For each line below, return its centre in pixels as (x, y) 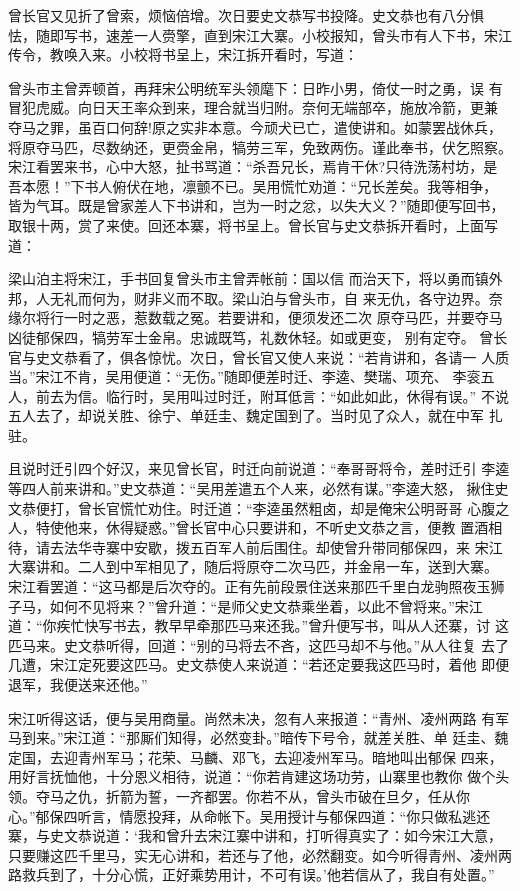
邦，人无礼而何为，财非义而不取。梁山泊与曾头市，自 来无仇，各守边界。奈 (255, 297)
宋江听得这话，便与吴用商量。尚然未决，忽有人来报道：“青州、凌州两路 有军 (259, 717)
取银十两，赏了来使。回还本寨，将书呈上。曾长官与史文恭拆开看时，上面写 (253, 224)
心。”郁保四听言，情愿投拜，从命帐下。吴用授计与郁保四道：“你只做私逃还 (249, 815)
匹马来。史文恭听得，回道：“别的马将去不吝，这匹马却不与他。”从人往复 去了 (258, 644)
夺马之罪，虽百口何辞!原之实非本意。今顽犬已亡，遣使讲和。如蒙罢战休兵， (255, 126)
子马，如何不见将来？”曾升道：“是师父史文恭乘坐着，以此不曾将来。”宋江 (245, 605)
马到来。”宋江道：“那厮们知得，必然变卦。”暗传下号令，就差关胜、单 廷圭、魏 (258, 737)
